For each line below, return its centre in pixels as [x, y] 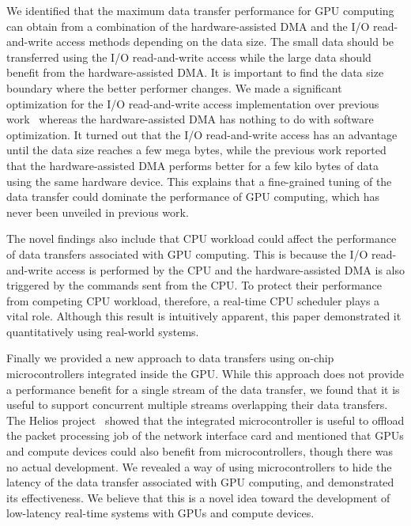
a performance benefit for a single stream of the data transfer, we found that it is [203, 389]
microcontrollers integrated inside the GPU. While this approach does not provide [205, 374]
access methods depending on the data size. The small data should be [225, 42]
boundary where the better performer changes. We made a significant [174, 87]
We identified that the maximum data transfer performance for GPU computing [200, 10]
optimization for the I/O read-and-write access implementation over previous [193, 103]
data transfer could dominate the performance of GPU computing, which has [193, 197]
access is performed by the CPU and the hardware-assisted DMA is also [230, 269]
